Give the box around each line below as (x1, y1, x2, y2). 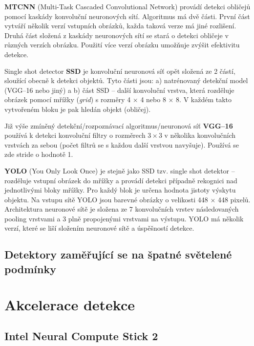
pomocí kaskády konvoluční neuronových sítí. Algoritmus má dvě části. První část (4, 11, 250, 21)
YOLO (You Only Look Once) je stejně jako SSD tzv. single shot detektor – (4, 165, 235, 175)
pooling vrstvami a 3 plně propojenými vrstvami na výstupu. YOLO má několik (4, 213, 244, 223)
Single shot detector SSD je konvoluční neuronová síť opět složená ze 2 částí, (4, 65, 235, 76)
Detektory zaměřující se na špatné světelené (4, 247, 232, 262)
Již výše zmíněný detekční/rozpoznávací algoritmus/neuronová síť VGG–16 (4, 120, 233, 130)
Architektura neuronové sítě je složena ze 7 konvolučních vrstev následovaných (4, 204, 239, 214)
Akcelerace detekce (4, 295, 135, 315)
